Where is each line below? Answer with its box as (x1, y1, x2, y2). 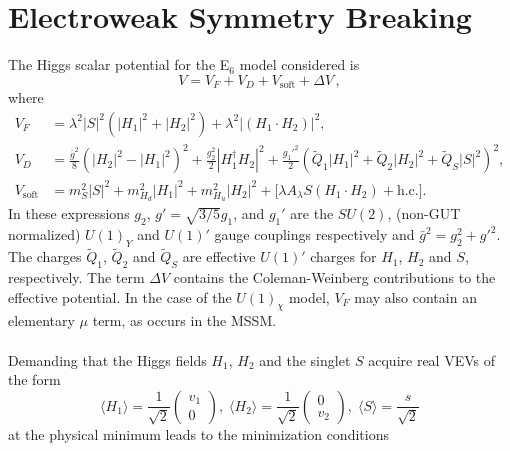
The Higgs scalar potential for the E (8, 54, 230, 75)
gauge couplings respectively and (214, 224, 415, 245)
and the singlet (259, 349, 351, 370)
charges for (310, 246, 377, 267)
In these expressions (8, 203, 130, 224)
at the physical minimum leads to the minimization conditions (8, 423, 389, 444)
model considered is (239, 54, 360, 75)
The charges (8, 246, 82, 267)
